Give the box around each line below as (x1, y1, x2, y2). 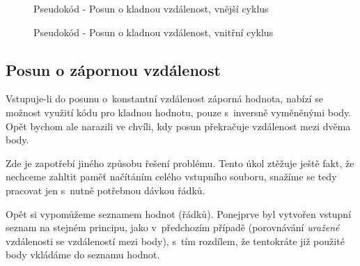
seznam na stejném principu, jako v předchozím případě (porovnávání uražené (6, 220, 340, 235)
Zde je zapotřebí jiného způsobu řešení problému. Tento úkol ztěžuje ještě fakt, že (6, 155, 354, 170)
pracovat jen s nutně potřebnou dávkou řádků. (6, 182, 205, 197)
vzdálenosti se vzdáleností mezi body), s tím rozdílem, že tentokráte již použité (6, 233, 345, 248)
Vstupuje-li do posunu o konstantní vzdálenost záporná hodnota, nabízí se (6, 91, 323, 106)
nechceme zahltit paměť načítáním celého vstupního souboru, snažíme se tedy (6, 169, 337, 184)
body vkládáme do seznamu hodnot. (6, 247, 160, 262)
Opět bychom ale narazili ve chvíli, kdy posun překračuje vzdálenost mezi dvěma (6, 118, 351, 133)
